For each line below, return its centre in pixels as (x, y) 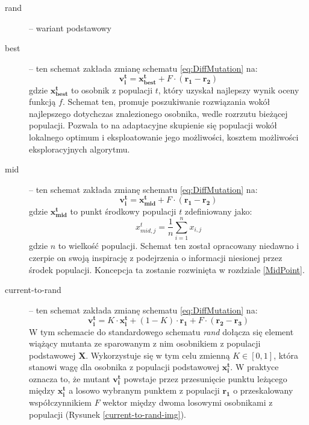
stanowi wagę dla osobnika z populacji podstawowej (124, 367)
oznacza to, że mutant (70, 378)
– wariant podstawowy (70, 27)
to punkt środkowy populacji (123, 211)
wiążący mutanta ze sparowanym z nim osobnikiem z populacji (145, 343)
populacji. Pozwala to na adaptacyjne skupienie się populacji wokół (153, 125)
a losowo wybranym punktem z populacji (144, 390)
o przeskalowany (263, 390)
